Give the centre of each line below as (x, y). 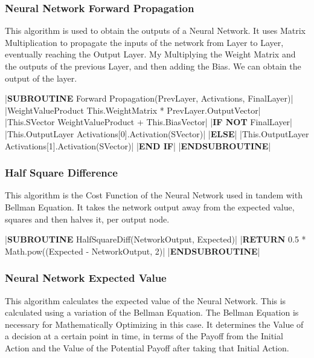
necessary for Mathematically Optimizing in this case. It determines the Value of (154, 324)
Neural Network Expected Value (86, 278)
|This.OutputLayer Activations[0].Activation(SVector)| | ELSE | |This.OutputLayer (157, 133)
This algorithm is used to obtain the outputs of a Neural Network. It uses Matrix (155, 31)
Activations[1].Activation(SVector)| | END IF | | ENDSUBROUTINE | (138, 145)
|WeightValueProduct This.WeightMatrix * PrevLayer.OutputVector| (133, 110)
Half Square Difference (61, 173)
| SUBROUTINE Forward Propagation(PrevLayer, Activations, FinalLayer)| (149, 98)
